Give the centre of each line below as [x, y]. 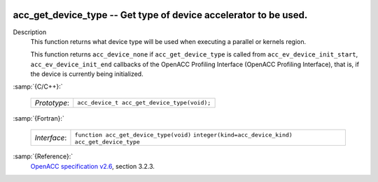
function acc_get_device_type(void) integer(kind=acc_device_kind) [184, 135]
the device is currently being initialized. [87, 74]
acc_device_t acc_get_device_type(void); [144, 103]
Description [30, 32]
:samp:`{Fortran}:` [38, 118]
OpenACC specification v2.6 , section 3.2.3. [93, 166]
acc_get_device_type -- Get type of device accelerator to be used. [160, 15]
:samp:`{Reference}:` [43, 156]
